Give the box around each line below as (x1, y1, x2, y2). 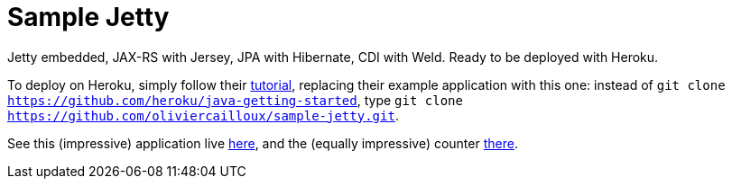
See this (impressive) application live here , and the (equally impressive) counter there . (7, 135, 518, 151)
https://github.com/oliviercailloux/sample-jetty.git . (7, 107, 399, 123)
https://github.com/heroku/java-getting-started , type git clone (7, 92, 463, 108)
